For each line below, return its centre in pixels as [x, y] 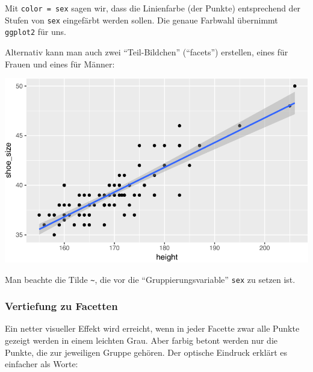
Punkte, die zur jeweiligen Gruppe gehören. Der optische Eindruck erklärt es [146, 352]
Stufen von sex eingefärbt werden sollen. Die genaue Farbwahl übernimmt [141, 20]
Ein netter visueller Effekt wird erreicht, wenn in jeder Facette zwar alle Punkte [152, 328]
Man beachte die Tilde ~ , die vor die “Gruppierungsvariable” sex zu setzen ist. [150, 279]
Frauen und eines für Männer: [60, 64]
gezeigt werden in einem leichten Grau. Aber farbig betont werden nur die [141, 340]
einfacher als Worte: [42, 364]
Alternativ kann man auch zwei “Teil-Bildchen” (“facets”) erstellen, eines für [147, 51]
